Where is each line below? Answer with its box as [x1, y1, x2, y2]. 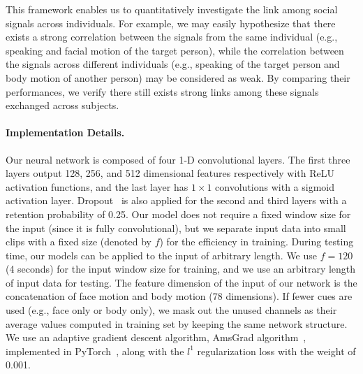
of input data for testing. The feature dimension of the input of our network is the [6, 275, 357, 289]
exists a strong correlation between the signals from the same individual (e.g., [6, 29, 338, 44]
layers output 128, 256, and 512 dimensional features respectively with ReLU [6, 166, 334, 180]
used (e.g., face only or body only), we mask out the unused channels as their [6, 303, 337, 317]
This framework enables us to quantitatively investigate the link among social [6, 2, 338, 16]
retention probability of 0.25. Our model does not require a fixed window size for [6, 206, 351, 221]
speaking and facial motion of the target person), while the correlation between [6, 43, 344, 57]
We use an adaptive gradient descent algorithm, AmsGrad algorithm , [6, 330, 306, 345]
